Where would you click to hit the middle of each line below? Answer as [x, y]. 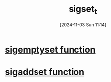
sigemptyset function [50, 49]
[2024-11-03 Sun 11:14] [83, 24]
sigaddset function [45, 72]
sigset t [83, 10]
